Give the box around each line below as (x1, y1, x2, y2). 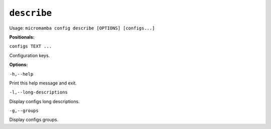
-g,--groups (9, 108, 39, 113)
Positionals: (9, 34, 35, 40)
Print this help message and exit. (9, 80, 77, 86)
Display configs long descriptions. (9, 98, 80, 104)
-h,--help (9, 71, 34, 77)
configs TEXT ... (9, 43, 52, 49)
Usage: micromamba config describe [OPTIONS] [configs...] (9, 25, 155, 31)
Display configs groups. (9, 116, 59, 122)
